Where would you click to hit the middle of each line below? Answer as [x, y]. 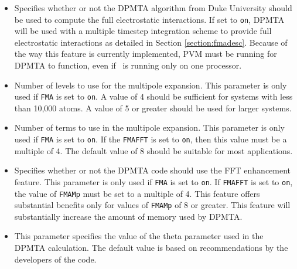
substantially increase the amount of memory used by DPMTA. [128, 216]
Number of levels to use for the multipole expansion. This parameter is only [151, 85]
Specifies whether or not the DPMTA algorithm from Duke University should [153, 8]
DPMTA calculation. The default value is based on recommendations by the [151, 248]
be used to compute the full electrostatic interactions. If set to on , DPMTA [149, 19]
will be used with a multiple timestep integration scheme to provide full [143, 31]
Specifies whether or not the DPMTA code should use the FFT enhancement [153, 170]
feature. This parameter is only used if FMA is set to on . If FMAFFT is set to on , [153, 181]
